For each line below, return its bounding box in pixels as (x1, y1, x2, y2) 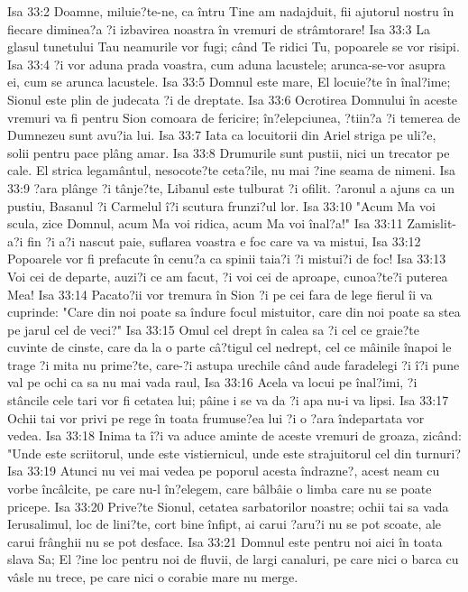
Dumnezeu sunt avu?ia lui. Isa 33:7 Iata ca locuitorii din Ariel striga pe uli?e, (7, 125, 436, 144)
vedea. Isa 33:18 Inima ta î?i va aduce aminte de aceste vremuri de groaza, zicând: (7, 426, 462, 445)
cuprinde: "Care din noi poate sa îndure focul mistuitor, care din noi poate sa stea (7, 302, 461, 321)
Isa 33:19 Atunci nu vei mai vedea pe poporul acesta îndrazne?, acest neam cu (7, 461, 440, 480)
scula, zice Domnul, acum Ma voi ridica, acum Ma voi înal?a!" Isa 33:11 (7, 214, 403, 233)
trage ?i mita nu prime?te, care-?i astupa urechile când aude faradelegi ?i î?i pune (7, 355, 460, 374)
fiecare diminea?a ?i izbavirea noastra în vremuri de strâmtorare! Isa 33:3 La (7, 19, 430, 38)
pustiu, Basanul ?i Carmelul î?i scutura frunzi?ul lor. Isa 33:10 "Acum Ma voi (7, 196, 436, 215)
